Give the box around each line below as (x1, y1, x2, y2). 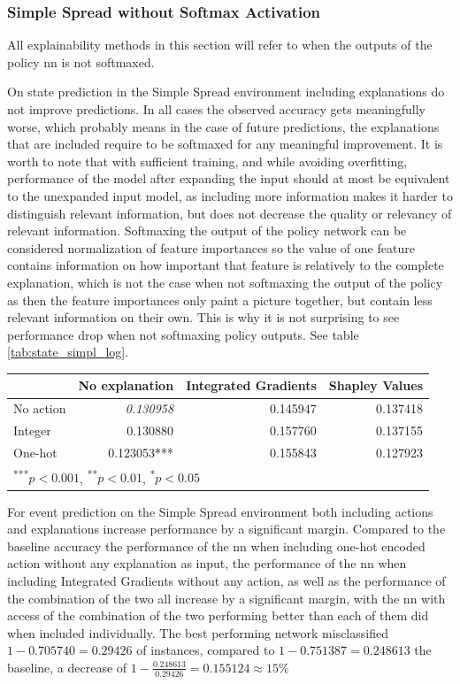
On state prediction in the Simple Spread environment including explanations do (7, 82, 445, 101)
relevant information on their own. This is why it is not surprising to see (7, 308, 400, 327)
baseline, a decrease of (7, 657, 127, 676)
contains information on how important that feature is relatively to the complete (7, 256, 444, 274)
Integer (13, 421, 51, 440)
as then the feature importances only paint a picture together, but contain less (7, 290, 433, 309)
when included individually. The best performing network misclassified (7, 623, 388, 642)
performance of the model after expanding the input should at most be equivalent (7, 169, 450, 188)
